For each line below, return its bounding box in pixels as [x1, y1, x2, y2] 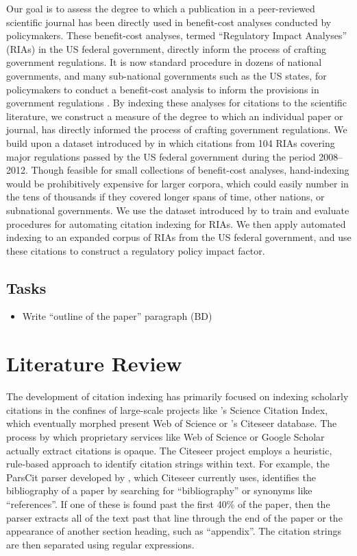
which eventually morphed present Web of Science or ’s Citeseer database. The [6, 416, 337, 430]
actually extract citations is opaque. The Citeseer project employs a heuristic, [6, 443, 332, 457]
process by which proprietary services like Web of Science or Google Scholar [6, 429, 325, 443]
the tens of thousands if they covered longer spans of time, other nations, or [6, 189, 325, 204]
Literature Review [6, 349, 182, 378]
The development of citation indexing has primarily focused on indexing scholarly [6, 389, 349, 404]
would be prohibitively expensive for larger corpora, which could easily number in [6, 176, 349, 190]
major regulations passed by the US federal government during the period [6, 149, 316, 163]
